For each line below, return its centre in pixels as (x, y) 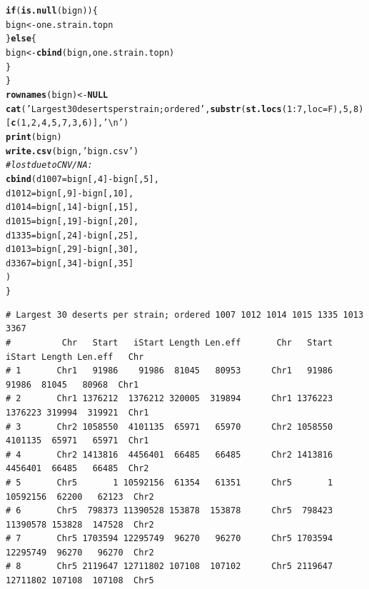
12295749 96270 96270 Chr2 (80, 552)
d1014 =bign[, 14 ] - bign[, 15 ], (72, 207)
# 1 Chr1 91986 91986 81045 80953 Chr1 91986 (170, 371)
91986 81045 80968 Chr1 (72, 384)
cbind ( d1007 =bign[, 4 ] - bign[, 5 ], (82, 179)
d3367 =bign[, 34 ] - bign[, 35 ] (70, 263)
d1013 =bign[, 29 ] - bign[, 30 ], (72, 250)
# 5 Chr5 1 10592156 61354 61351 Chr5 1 (170, 482)
